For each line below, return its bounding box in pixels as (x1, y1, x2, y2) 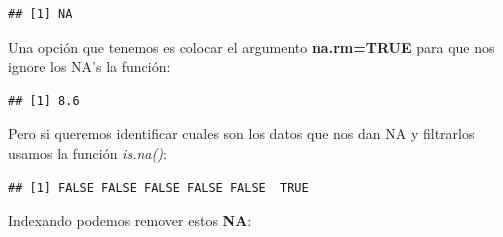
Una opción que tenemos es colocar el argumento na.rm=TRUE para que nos (8, 36, 495, 57)
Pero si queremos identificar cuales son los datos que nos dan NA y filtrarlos (8, 123, 475, 144)
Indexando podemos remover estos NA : (8, 210, 252, 231)
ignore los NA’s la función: (8, 56, 171, 77)
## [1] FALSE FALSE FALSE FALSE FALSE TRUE (8, 180, 309, 195)
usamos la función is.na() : (8, 142, 167, 163)
